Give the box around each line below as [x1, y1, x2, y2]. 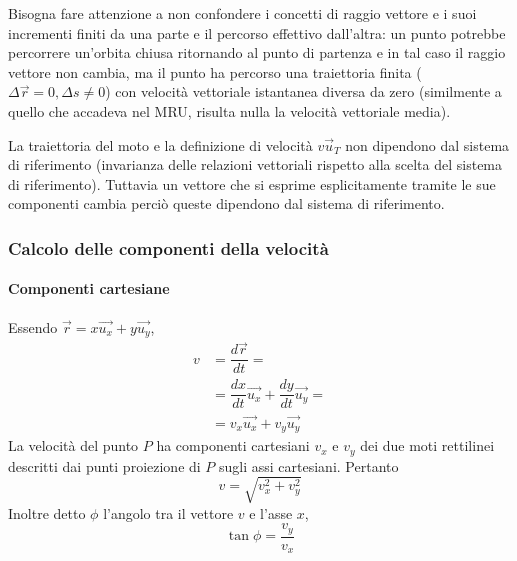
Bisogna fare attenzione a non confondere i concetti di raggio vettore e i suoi [8, 3, 477, 23]
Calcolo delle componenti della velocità [8, 235, 329, 260]
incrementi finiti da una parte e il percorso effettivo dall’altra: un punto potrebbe [8, 22, 506, 43]
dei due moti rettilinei [360, 435, 495, 456]
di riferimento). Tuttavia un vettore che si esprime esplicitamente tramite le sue [8, 173, 496, 194]
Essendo [8, 316, 58, 337]
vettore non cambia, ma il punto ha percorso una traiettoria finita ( [8, 61, 422, 82]
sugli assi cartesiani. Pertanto [219, 455, 399, 476]
